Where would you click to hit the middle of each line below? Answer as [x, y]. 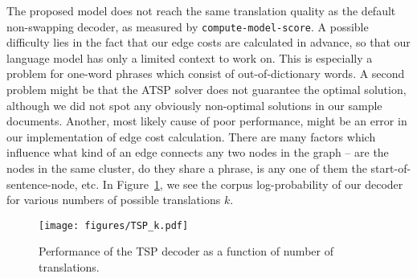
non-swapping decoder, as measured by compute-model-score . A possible [188, 26]
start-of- [391, 168]
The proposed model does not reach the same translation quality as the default [201, 10]
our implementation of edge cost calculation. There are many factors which [191, 136]
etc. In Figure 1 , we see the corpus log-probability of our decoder [242, 184]
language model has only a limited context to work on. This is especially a [190, 57]
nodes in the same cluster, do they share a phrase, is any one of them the [187, 168]
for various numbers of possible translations [114, 200]
